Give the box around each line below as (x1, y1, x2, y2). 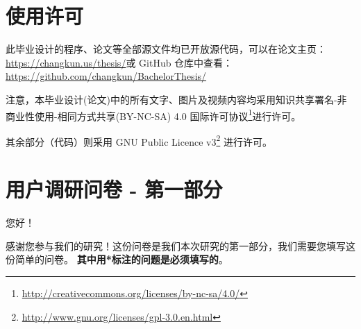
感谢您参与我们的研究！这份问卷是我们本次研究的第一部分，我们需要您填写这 (6, 238, 355, 253)
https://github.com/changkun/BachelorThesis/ (6, 69, 207, 83)
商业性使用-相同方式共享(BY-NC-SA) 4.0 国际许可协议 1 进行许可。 (6, 106, 301, 123)
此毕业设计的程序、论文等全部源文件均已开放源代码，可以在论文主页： (6, 42, 326, 56)
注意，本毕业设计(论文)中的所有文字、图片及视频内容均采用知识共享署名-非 (6, 92, 347, 106)
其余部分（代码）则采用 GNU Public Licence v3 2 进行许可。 (6, 132, 272, 149)
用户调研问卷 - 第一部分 (6, 175, 223, 203)
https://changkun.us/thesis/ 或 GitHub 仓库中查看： (6, 55, 233, 69)
